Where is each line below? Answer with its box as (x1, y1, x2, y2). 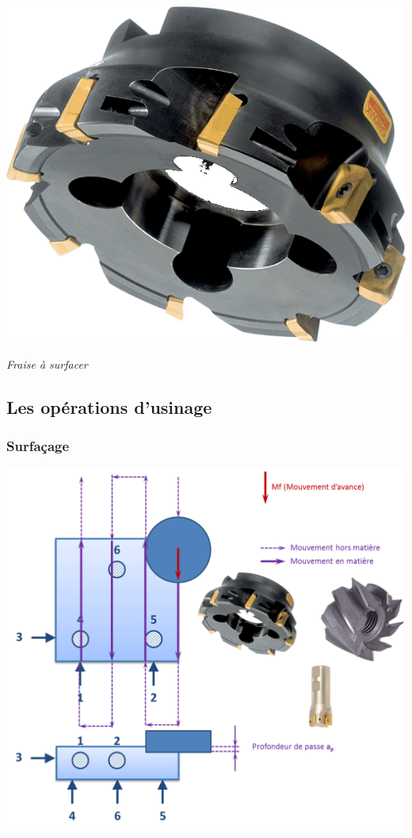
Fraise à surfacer (6, 355, 88, 372)
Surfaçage (6, 436, 70, 456)
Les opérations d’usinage (6, 394, 212, 419)
